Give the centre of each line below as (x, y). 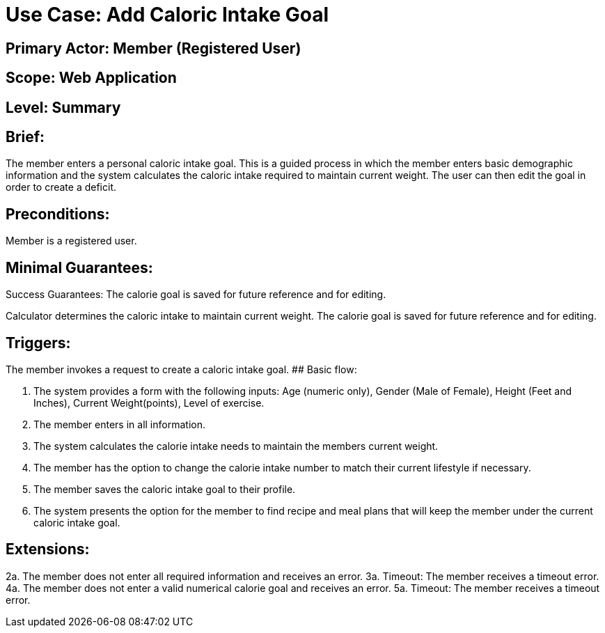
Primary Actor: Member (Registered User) (154, 48)
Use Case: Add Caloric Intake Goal (167, 15)
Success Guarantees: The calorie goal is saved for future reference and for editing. (196, 295)
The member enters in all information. (119, 424)
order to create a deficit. (61, 187)
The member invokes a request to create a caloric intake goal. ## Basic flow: (181, 369)
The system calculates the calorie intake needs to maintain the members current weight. (236, 446)
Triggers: (38, 343)
